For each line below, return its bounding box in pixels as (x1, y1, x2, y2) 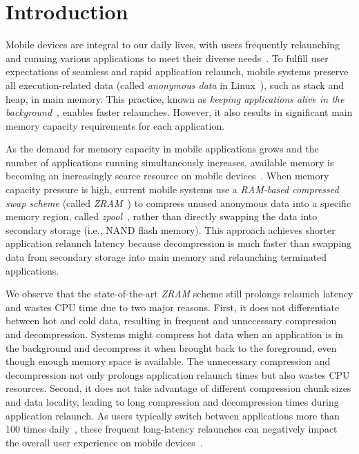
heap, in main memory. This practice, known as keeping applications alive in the (6, 91, 345, 106)
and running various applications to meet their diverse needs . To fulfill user (6, 50, 329, 65)
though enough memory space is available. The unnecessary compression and (6, 354, 331, 368)
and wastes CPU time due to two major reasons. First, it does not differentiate (6, 299, 340, 314)
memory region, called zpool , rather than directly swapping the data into (6, 209, 318, 224)
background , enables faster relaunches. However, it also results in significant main (6, 105, 353, 119)
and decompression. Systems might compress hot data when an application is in (6, 327, 344, 341)
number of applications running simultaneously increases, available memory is (6, 155, 334, 169)
